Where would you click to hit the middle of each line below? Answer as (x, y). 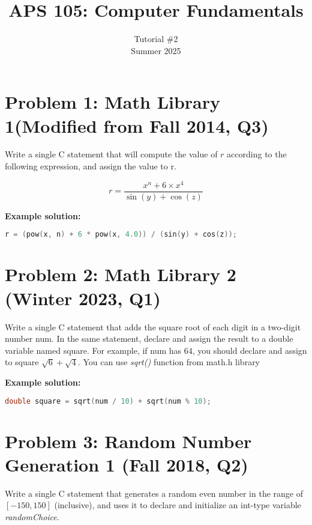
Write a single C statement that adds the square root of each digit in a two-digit (153, 326)
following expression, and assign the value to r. (91, 166)
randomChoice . (32, 516)
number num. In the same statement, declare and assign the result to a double (149, 338)
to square (22, 362)
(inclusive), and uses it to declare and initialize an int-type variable (178, 505)
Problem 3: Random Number (128, 441)
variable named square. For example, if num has (93, 350)
